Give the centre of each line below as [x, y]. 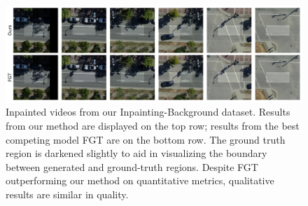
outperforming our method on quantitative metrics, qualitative [140, 180]
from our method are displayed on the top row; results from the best [153, 126]
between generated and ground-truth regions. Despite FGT [132, 166]
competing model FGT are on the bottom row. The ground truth [146, 139]
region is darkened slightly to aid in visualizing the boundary [136, 153]
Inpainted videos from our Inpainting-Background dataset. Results [148, 112]
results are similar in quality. [67, 194]
